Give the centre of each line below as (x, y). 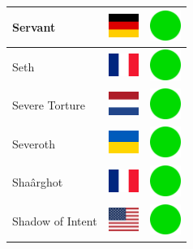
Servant (34, 26)
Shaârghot (38, 182)
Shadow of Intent (55, 221)
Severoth (34, 143)
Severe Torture (49, 105)
